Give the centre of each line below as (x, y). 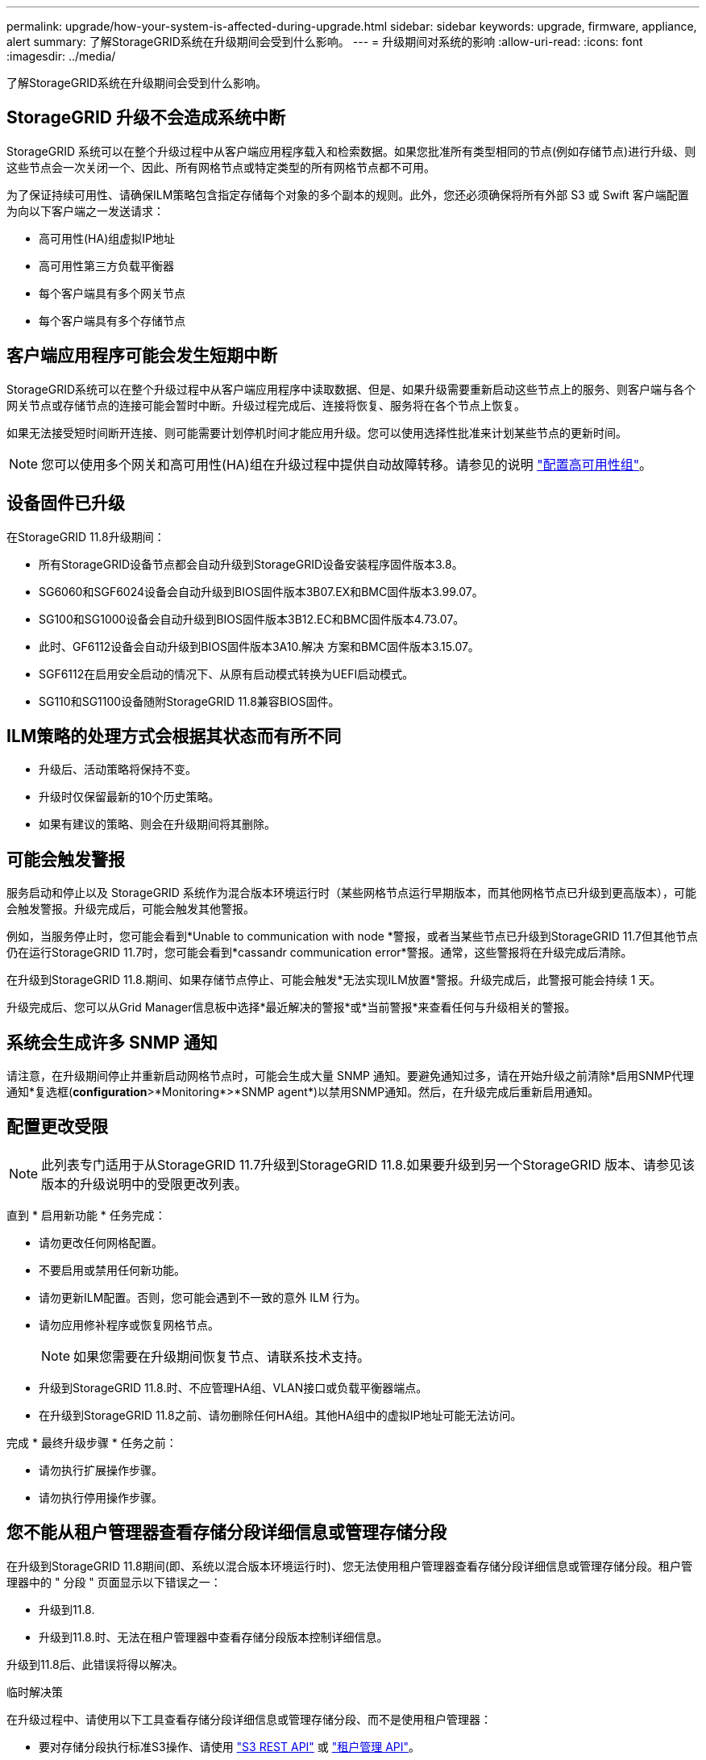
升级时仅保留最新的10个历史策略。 (129, 797)
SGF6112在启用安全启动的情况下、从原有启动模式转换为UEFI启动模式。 (226, 674)
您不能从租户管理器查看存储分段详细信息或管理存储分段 (226, 1533)
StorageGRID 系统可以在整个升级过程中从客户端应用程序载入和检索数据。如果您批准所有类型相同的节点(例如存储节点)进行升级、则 (351, 151)
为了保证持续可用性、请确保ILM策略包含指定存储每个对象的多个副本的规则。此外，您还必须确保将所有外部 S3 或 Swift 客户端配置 (348, 194)
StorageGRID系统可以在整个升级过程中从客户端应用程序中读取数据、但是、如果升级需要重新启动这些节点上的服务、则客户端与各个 (351, 389)
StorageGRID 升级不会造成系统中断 (146, 118)
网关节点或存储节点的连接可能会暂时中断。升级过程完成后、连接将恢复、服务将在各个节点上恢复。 (266, 405)
